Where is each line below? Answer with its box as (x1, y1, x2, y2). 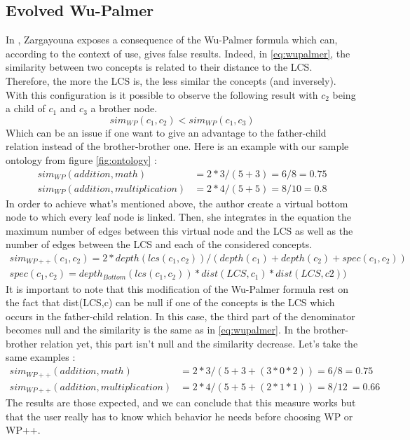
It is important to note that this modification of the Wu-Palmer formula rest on (6, 281, 349, 296)
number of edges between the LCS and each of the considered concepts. (6, 237, 313, 252)
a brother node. (90, 101, 158, 116)
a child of (6, 101, 46, 116)
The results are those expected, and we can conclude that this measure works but (6, 395, 356, 410)
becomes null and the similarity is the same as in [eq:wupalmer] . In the (6, 322, 310, 337)
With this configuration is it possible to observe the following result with (6, 87, 318, 102)
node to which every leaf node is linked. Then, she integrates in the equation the (6, 209, 352, 224)
